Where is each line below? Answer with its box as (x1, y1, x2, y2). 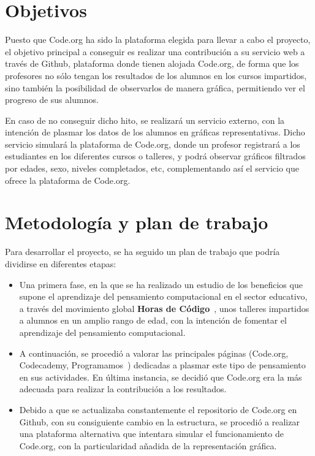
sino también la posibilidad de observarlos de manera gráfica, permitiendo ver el (5, 81, 305, 94)
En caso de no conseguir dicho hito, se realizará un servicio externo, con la (5, 113, 285, 126)
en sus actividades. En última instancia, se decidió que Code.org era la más (19, 370, 302, 383)
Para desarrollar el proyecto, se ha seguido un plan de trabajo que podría (5, 245, 280, 258)
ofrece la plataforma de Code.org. (5, 173, 131, 186)
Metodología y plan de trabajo (5, 210, 268, 235)
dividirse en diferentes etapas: (5, 257, 116, 270)
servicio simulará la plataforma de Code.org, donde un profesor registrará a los (5, 137, 300, 150)
